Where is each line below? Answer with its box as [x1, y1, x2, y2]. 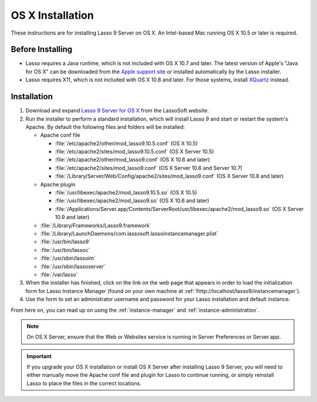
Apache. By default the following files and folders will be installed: [25, 123, 185, 130]
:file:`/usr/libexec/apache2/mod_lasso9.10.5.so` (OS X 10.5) [55, 189, 197, 196]
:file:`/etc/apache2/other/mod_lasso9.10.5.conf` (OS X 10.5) [55, 139, 198, 147]
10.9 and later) [55, 214, 90, 221]
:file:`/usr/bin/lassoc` [40, 246, 90, 253]
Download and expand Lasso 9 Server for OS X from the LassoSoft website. [25, 107, 210, 114]
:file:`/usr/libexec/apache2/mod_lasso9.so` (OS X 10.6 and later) [55, 197, 210, 205]
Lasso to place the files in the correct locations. [26, 380, 141, 387]
